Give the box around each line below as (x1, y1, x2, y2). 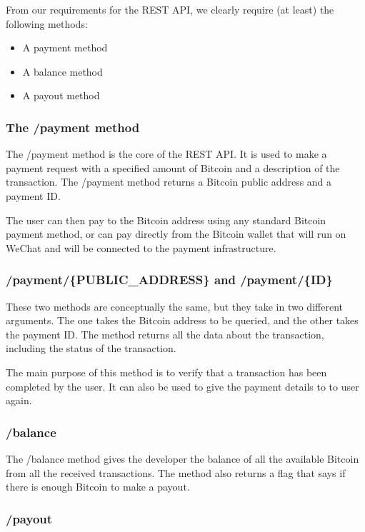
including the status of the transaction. (6, 341, 176, 356)
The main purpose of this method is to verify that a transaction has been (6, 364, 327, 379)
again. (6, 393, 32, 408)
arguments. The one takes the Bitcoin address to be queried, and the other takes (6, 313, 359, 328)
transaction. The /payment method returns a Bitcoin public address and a (6, 174, 332, 189)
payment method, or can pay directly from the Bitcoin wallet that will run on (6, 226, 346, 241)
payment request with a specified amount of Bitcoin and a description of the (6, 160, 340, 175)
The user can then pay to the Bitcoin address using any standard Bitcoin (6, 212, 326, 227)
